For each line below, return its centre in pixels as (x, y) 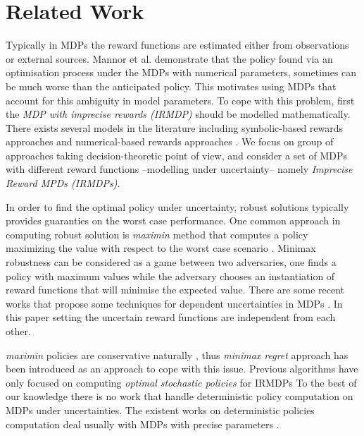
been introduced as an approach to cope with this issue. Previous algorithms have (182, 369)
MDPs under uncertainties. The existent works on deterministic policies (160, 410)
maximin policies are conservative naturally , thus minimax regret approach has (177, 355)
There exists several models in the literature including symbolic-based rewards (175, 127)
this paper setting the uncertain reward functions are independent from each (171, 317)
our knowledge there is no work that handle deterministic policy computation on (180, 396)
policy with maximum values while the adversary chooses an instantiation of (170, 275)
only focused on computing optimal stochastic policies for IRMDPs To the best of (181, 382)
